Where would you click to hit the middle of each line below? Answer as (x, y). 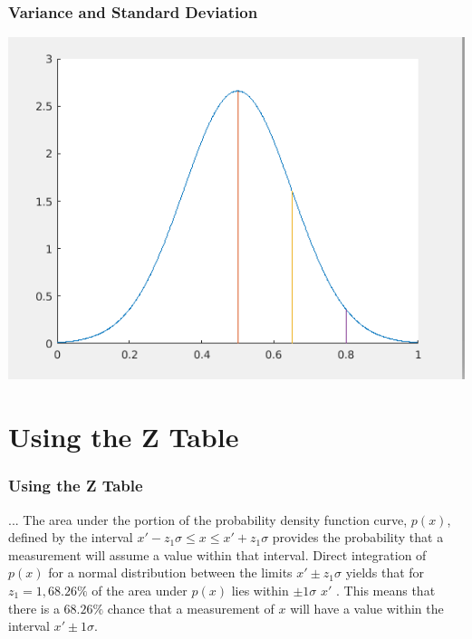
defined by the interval (71, 537)
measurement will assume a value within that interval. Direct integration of (217, 554)
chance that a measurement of (191, 608)
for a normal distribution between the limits (170, 572)
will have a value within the (367, 608)
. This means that (386, 590)
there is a (34, 608)
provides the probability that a (358, 537)
